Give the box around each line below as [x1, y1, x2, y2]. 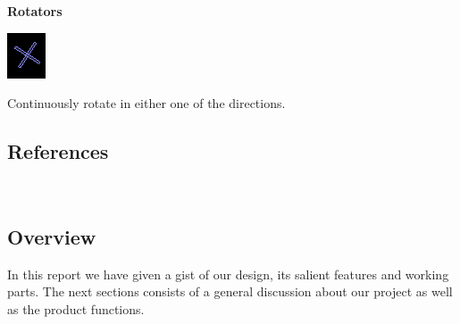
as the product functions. [7, 299, 145, 318]
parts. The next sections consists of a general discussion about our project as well [7, 282, 453, 301]
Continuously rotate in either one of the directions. [7, 94, 286, 112]
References [7, 137, 109, 165]
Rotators [7, 2, 63, 20]
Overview [7, 222, 96, 250]
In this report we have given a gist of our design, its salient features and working [7, 264, 449, 283]
